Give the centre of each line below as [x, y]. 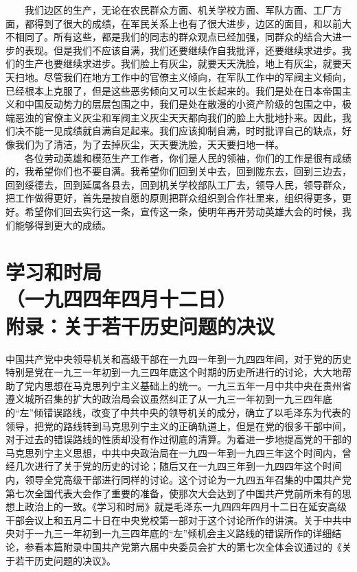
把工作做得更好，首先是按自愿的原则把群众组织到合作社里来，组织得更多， [174, 198]
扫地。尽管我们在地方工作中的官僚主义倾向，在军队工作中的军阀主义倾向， [183, 76]
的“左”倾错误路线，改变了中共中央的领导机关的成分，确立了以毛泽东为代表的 [178, 412]
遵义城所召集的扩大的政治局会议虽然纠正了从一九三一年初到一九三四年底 [169, 399]
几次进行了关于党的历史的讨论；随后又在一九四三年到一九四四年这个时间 [178, 466]
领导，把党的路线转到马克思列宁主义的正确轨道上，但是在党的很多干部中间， [178, 426]
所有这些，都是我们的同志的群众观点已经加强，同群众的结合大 [193, 37]
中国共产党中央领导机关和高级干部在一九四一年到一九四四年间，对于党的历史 [178, 358]
